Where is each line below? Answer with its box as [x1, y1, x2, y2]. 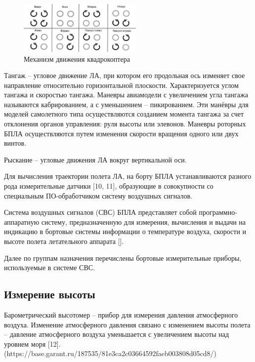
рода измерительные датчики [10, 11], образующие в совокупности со [4, 181, 213, 191]
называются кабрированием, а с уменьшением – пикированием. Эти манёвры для [4, 99, 249, 109]
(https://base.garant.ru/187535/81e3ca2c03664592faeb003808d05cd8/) [4, 348, 216, 359]
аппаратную [4, 216, 40, 227]
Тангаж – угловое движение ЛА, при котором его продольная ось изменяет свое [4, 70, 245, 80]
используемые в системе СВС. [4, 262, 95, 273]
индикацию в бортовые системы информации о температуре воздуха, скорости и [4, 226, 247, 237]
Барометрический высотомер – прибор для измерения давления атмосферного [4, 309, 238, 320]
